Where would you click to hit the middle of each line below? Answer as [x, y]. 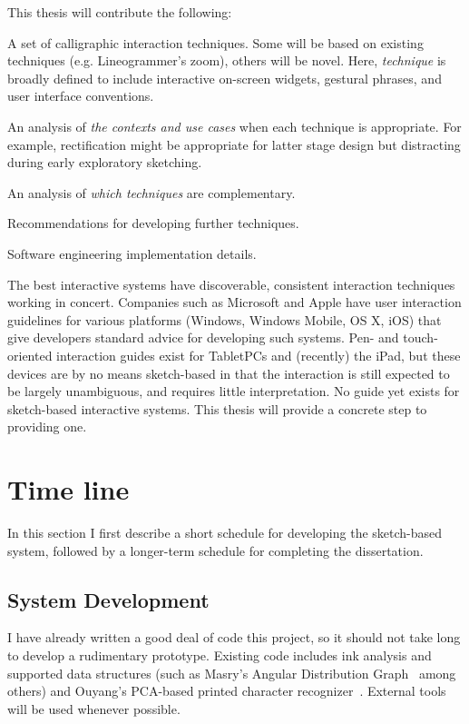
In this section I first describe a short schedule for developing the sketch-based [225, 532]
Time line [68, 489]
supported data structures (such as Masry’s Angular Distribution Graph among [232, 673]
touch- [420, 337]
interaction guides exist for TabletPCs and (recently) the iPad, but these [259, 355]
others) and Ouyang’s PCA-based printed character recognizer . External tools [227, 691]
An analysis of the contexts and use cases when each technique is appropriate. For [234, 126]
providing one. [47, 426]
